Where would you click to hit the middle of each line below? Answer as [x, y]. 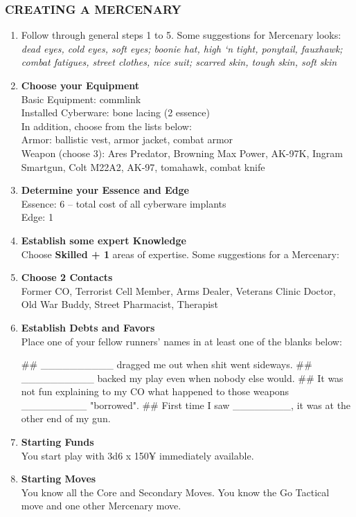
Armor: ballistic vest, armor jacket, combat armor [127, 139]
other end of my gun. [66, 418]
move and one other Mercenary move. [101, 506]
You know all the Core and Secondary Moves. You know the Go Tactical [175, 492]
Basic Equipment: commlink [81, 99]
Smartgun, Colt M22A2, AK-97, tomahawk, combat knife [143, 166]
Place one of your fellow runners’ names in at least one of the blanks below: [181, 341]
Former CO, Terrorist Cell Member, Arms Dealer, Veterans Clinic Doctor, [178, 290]
